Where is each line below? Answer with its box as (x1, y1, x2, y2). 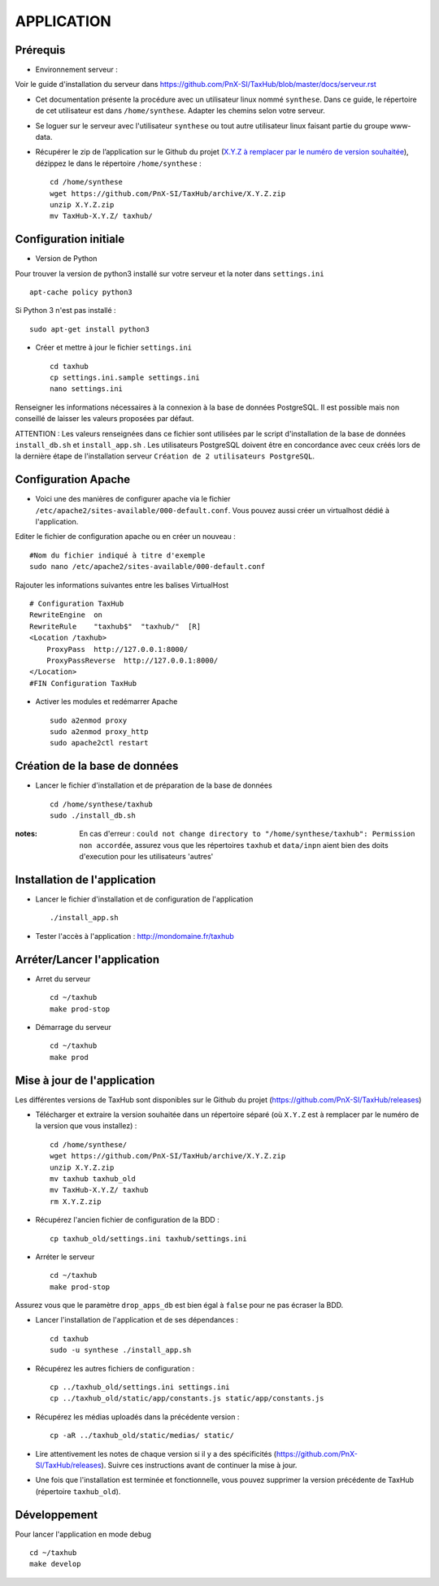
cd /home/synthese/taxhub (50, 799, 154, 809)
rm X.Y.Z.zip (50, 1197, 102, 1206)
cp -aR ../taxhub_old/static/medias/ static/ (50, 1431, 235, 1440)
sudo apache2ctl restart (50, 738, 149, 748)
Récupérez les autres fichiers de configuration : (35, 1363, 195, 1373)
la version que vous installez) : (35, 1121, 137, 1131)
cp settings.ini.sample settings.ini (50, 373, 201, 382)
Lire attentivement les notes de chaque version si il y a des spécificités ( (35, 1449, 276, 1458)
